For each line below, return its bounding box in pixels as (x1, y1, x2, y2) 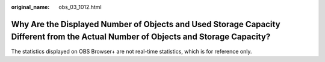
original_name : (11, 4, 50, 10)
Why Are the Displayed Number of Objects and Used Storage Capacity (11, 19, 280, 29)
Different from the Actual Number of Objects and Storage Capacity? (11, 32, 271, 42)
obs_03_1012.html (58, 4, 102, 10)
